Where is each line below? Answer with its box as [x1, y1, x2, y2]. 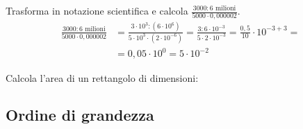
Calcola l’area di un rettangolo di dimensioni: [6, 70, 199, 85]
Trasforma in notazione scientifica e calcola [6, 3, 188, 17]
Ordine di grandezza [6, 104, 154, 126]
